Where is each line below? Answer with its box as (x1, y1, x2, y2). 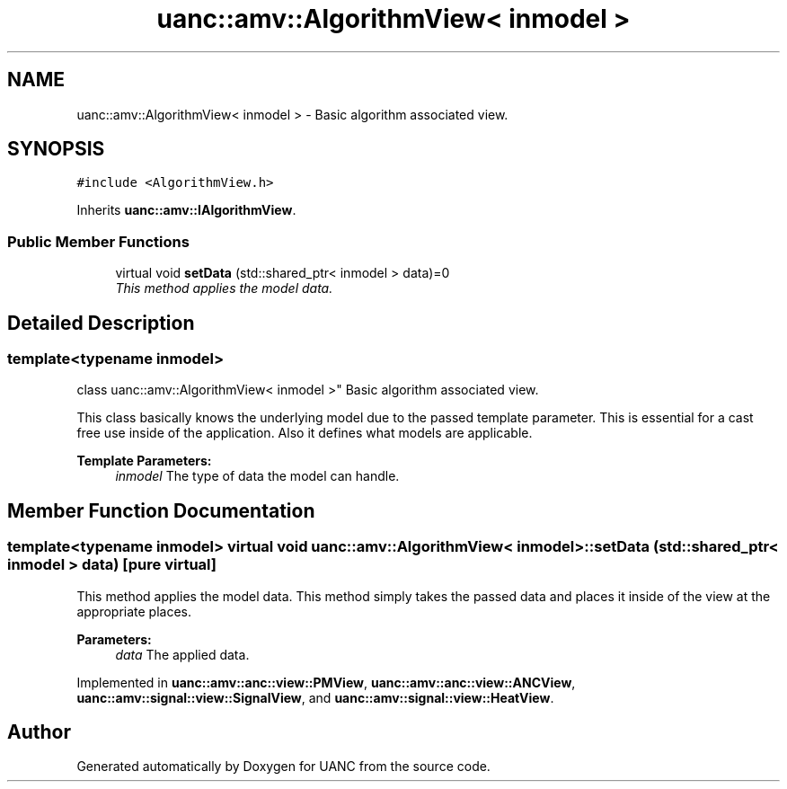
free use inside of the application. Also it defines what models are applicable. (76, 425, 533, 441)
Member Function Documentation (7, 499, 315, 522)
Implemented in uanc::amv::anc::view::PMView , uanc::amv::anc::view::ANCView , (76, 674, 576, 690)
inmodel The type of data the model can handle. (115, 468, 400, 484)
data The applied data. (115, 646, 250, 662)
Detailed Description (7, 311, 195, 334)
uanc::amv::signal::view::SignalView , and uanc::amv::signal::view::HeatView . (76, 689, 554, 705)
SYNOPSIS (7, 137, 105, 161)
